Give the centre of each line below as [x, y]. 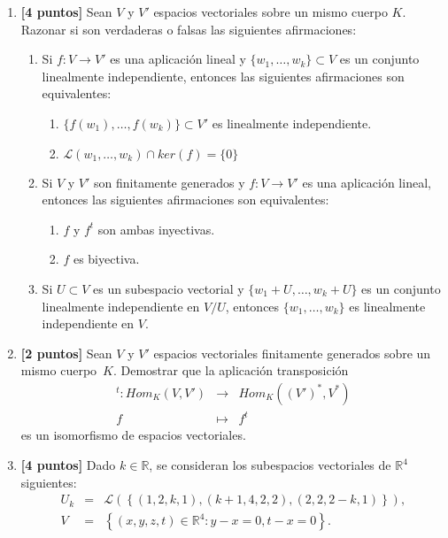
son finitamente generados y [170, 182]
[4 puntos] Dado [68, 465]
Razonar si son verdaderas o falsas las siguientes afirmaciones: [189, 29]
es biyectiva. [106, 259]
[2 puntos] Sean [66, 353]
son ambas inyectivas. [156, 229]
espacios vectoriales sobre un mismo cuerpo [270, 12]
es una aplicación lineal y [178, 59]
